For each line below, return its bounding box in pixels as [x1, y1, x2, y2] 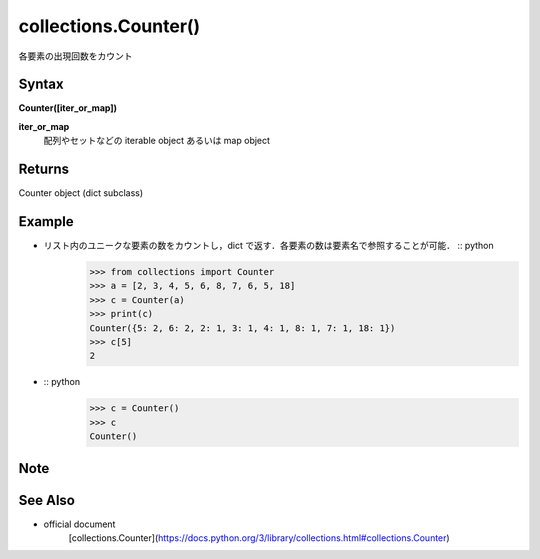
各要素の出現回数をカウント [18, 50, 133, 62]
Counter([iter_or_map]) [18, 102, 117, 114]
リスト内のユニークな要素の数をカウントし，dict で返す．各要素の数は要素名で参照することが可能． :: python [43, 240, 494, 252]
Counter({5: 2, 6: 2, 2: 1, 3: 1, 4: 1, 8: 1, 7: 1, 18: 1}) [89, 322, 396, 334]
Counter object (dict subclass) [18, 187, 144, 199]
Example [18, 213, 74, 230]
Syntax [18, 76, 64, 93]
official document [43, 518, 116, 530]
